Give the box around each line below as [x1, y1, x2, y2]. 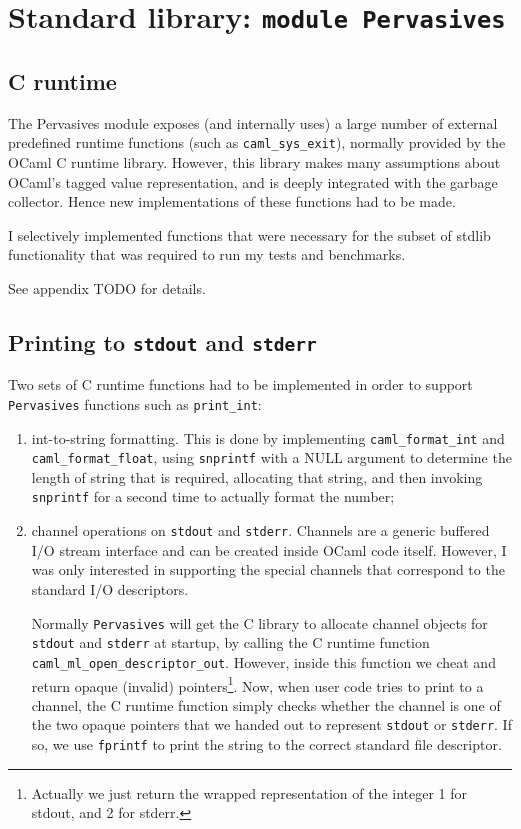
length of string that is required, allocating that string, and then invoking [31, 466, 483, 487]
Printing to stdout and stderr [8, 326, 317, 357]
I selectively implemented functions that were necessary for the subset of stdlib [8, 224, 491, 245]
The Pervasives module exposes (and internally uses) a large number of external [8, 112, 498, 133]
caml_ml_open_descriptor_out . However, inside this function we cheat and [31, 651, 496, 672]
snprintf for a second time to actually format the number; [31, 486, 395, 507]
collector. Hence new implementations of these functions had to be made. [8, 191, 456, 212]
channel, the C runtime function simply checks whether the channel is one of [31, 694, 501, 715]
